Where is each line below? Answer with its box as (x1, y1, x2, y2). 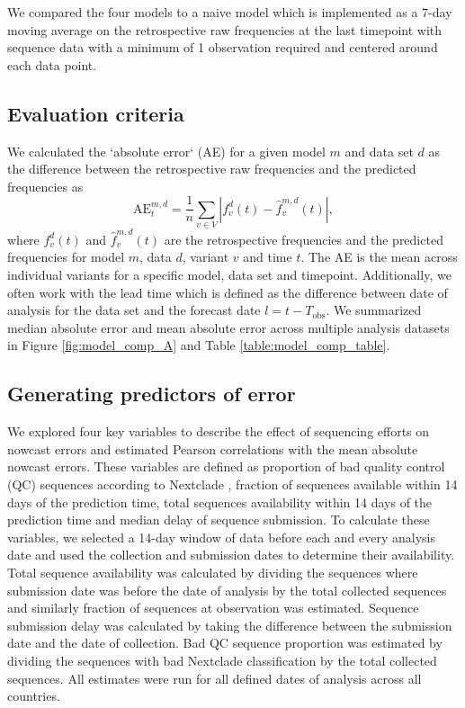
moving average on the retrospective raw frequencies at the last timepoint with (7, 20, 442, 39)
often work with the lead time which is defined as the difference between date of (7, 282, 448, 301)
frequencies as (7, 176, 84, 195)
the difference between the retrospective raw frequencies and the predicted (7, 159, 416, 178)
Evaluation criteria (7, 99, 184, 127)
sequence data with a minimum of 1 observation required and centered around (7, 38, 438, 57)
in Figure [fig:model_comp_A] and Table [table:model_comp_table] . (7, 336, 390, 354)
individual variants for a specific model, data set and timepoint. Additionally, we (7, 265, 452, 284)
